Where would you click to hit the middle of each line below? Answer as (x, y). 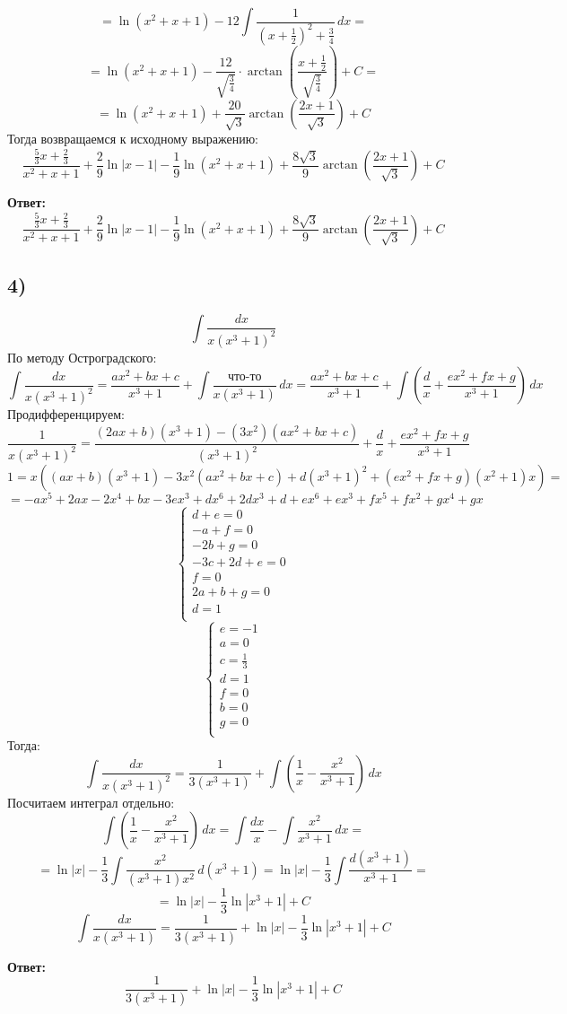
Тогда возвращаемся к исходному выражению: (133, 138)
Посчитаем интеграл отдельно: (91, 802)
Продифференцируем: (66, 414)
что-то (244, 376)
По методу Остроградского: (82, 357)
